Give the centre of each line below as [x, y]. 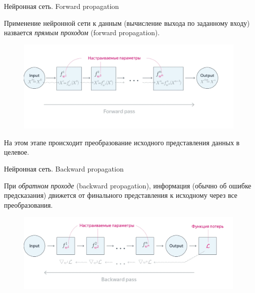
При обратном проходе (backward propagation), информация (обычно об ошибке [128, 185]
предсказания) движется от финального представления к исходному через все [121, 195]
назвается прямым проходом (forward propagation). [82, 32]
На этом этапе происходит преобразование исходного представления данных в [122, 142]
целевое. [17, 152]
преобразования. [28, 205]
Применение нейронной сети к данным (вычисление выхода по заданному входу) [127, 23]
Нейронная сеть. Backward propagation [64, 168]
